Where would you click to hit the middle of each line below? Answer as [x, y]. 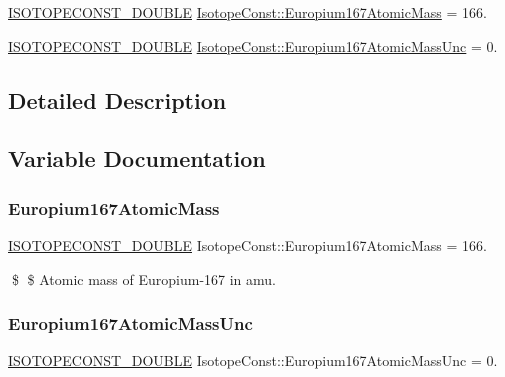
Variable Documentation [137, 158]
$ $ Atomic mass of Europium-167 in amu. [143, 278]
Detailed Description [117, 99]
